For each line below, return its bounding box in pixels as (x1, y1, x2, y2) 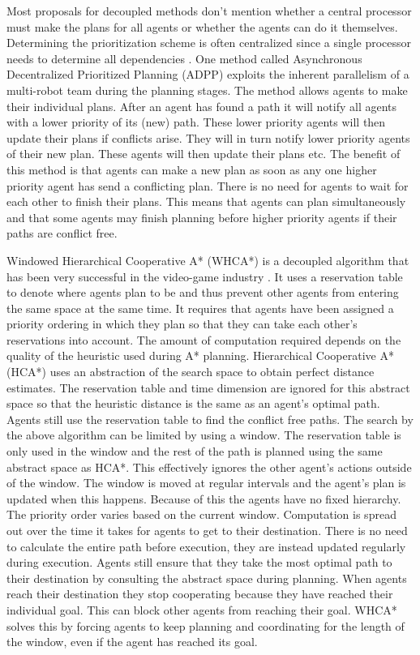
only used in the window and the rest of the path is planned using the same (6, 443, 383, 460)
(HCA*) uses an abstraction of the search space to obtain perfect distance (6, 363, 375, 380)
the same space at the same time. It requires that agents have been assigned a (6, 299, 394, 316)
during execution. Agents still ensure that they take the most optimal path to (6, 554, 392, 571)
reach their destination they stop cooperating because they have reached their (6, 585, 393, 602)
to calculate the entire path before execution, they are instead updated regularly (6, 537, 406, 554)
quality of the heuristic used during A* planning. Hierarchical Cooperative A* (6, 347, 394, 364)
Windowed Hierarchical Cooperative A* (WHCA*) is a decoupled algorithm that (6, 251, 409, 268)
